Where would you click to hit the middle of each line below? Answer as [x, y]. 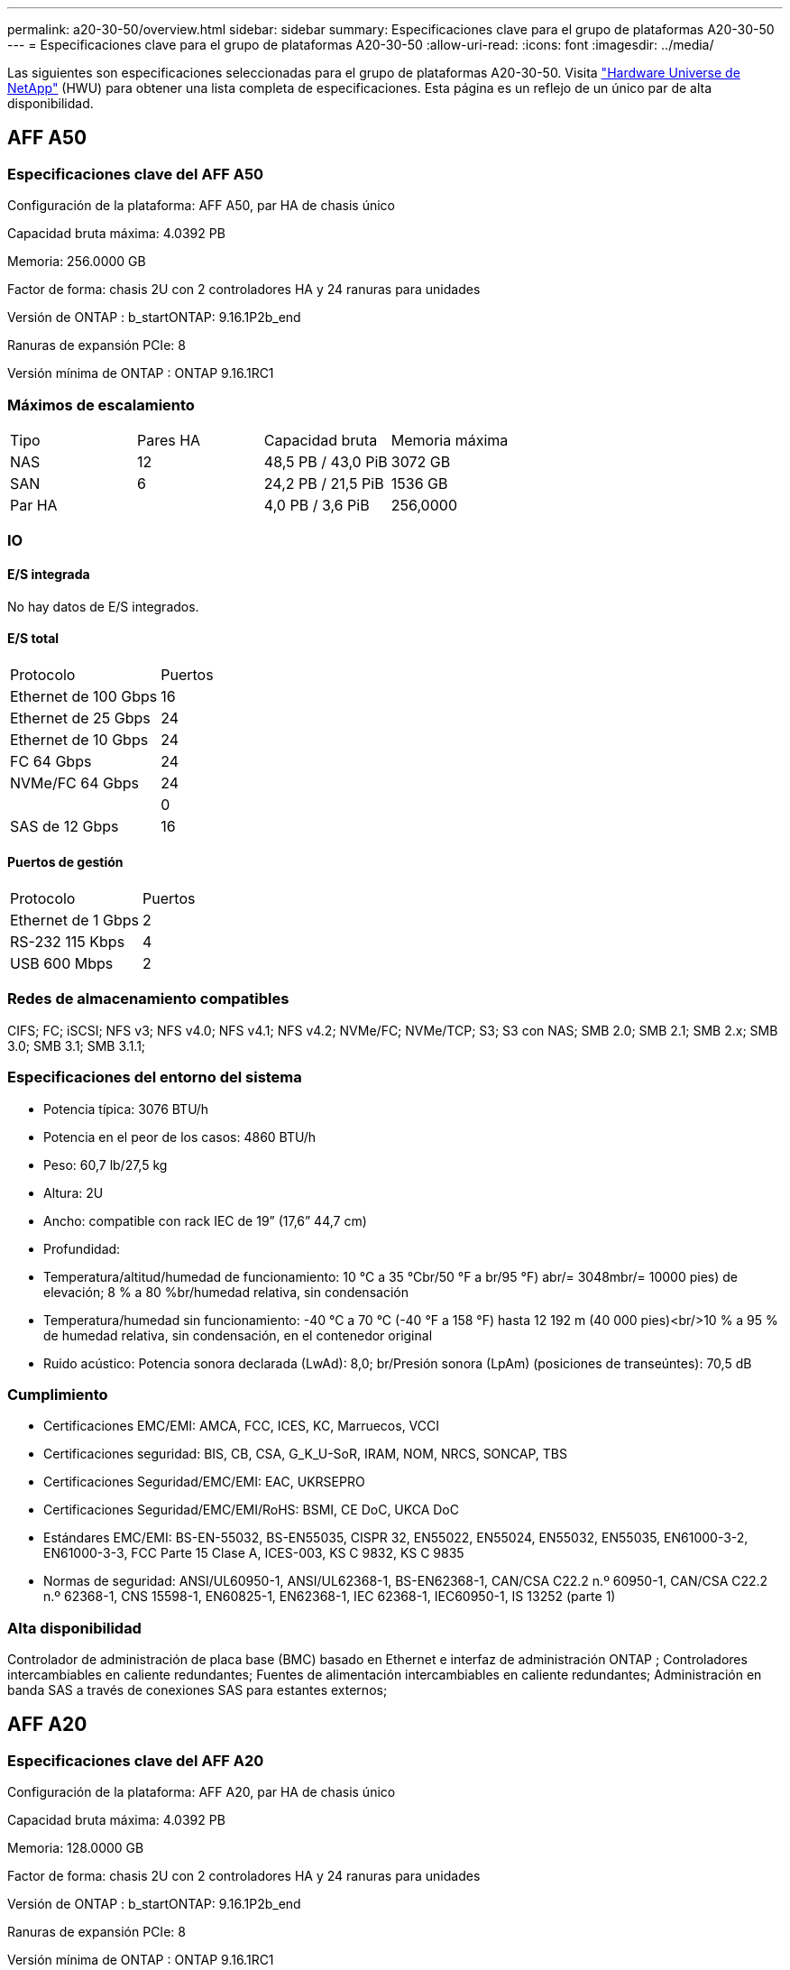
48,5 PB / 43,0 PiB [326, 461]
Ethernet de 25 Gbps [80, 718]
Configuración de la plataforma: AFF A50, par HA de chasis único [201, 206]
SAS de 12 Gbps [64, 826]
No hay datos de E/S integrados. [103, 606]
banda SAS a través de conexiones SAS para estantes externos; [197, 1690]
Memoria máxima [450, 440]
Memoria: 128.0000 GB [76, 1848]
